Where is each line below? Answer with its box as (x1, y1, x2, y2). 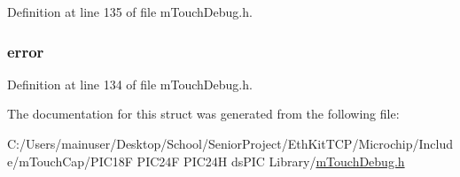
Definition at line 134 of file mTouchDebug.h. (7, 74, 253, 93)
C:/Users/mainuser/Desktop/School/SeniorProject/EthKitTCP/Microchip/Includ (7, 135, 454, 152)
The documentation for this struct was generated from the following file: (7, 104, 400, 123)
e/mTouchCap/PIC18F (7, 151, 133, 170)
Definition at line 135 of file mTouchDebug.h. (7, 3, 253, 20)
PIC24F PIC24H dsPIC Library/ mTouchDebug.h (136, 151, 405, 170)
